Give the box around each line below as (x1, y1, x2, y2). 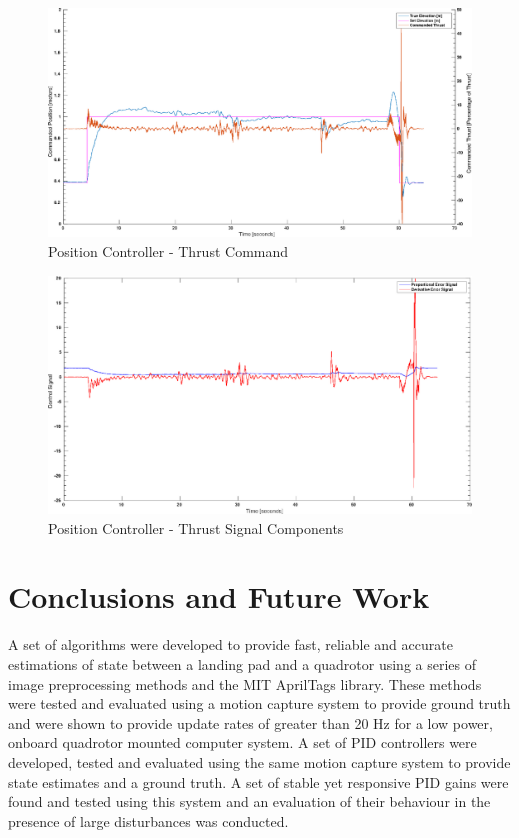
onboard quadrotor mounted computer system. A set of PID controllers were (8, 732, 477, 753)
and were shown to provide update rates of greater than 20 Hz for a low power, (8, 712, 493, 733)
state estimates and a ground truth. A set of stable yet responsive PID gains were (8, 771, 509, 792)
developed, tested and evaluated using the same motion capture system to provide (8, 751, 511, 772)
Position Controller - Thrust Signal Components (48, 517, 344, 538)
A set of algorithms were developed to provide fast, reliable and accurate (8, 634, 453, 655)
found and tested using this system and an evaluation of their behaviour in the (8, 791, 491, 812)
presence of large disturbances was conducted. (8, 810, 289, 831)
